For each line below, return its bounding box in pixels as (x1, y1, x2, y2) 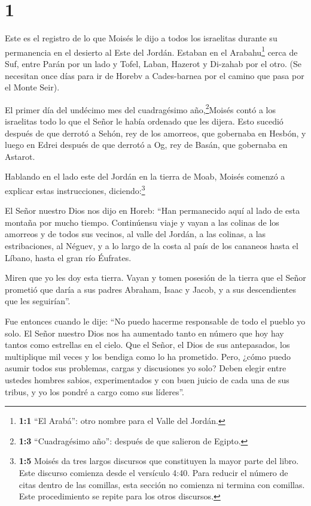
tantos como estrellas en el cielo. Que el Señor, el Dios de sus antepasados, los (5, 338, 290, 351)
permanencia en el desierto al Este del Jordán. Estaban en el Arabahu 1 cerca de (5, 44, 298, 58)
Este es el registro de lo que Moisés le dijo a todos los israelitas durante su (5, 32, 278, 44)
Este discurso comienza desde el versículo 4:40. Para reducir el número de (19, 466, 288, 478)
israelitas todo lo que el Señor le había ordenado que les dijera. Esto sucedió (5, 115, 283, 127)
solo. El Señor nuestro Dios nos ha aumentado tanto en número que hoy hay (5, 326, 284, 339)
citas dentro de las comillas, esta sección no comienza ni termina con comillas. (19, 478, 305, 490)
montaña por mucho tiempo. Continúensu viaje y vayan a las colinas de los (5, 216, 279, 228)
